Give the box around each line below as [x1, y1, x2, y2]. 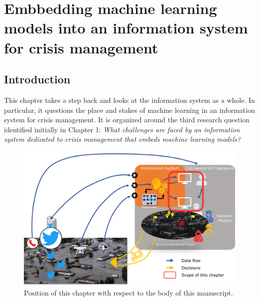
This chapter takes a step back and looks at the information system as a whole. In [4, 94, 255, 105]
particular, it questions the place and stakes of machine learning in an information [4, 104, 255, 115]
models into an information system [4, 17, 248, 38]
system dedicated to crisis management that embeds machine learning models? [4, 134, 241, 144]
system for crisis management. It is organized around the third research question [4, 114, 250, 125]
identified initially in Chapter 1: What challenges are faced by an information [4, 124, 240, 134]
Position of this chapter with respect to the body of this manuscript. [24, 288, 233, 298]
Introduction [4, 71, 71, 87]
